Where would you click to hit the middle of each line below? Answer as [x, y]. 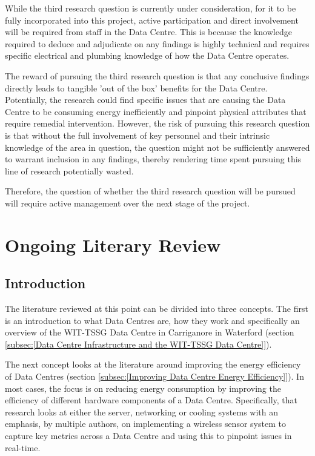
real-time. [23, 447]
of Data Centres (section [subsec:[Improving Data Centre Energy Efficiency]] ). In [154, 376]
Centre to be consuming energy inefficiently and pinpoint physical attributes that [156, 111]
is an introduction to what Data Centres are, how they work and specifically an [152, 320]
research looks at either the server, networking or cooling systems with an [142, 411]
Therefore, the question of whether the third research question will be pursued [150, 191]
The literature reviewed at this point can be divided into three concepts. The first [157, 309]
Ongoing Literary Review [113, 244]
